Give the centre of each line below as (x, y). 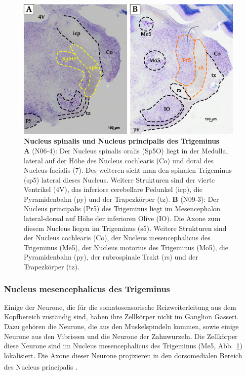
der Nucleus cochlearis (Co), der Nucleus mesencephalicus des (117, 238)
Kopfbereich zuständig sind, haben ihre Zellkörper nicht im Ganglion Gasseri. (121, 317)
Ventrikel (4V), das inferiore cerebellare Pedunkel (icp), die (113, 189)
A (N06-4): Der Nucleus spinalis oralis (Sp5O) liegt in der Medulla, (126, 150)
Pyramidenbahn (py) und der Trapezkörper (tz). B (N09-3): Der (122, 199)
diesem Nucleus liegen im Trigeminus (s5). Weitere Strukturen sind (125, 228)
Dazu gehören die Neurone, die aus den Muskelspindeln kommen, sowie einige (122, 326)
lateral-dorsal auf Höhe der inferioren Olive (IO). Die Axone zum (122, 218)
